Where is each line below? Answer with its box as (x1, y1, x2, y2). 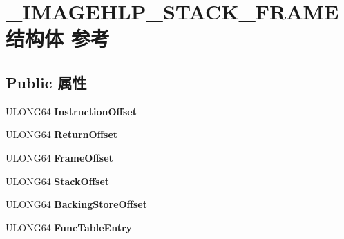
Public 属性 (6, 71, 87, 93)
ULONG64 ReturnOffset (6, 127, 118, 142)
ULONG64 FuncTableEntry (6, 220, 133, 234)
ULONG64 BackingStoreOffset (6, 197, 147, 211)
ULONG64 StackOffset (6, 173, 110, 188)
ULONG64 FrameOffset (6, 150, 113, 164)
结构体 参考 (6, 24, 110, 52)
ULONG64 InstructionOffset (6, 104, 137, 118)
